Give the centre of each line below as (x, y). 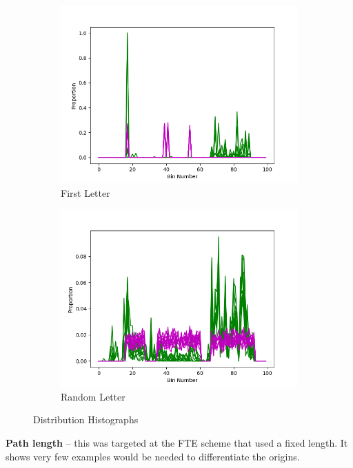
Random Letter (93, 396)
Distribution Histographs (86, 419)
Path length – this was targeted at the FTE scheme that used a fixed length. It (177, 442)
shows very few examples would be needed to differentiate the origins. (153, 456)
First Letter (85, 192)
